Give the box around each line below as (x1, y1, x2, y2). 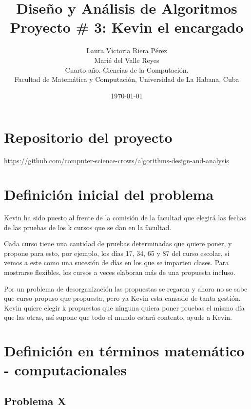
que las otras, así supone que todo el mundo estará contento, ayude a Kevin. (4, 312, 232, 322)
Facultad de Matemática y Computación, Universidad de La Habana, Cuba (14, 74, 239, 84)
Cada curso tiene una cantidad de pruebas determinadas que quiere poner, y (4, 238, 232, 249)
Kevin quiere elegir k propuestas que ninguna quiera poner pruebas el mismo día (4, 302, 245, 312)
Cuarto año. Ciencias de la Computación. (65, 64, 189, 75)
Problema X (4, 393, 66, 408)
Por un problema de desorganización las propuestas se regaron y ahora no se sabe (4, 283, 248, 293)
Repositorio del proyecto (4, 127, 173, 147)
